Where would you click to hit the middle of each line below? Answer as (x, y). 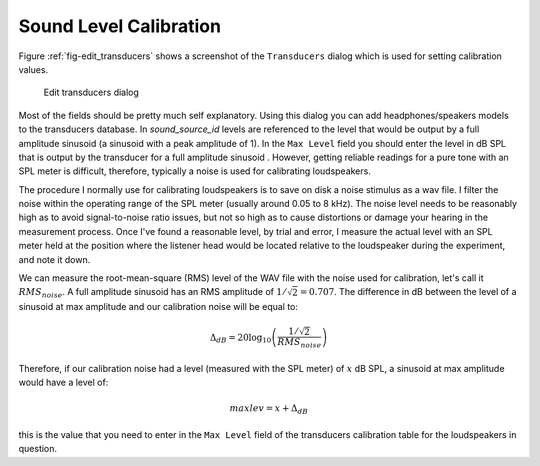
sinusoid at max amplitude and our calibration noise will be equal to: (158, 306)
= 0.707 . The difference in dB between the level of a (408, 292)
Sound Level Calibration (120, 26)
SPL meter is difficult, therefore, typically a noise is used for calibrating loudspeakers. (195, 171)
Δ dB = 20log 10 (240, 338)
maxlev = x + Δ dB (269, 410)
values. (33, 69)
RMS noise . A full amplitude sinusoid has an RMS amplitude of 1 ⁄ (152, 293)
